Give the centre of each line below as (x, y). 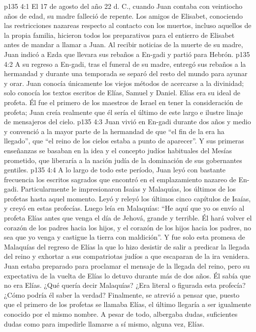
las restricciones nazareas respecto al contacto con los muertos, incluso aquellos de (128, 25)
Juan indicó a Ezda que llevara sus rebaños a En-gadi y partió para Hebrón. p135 (127, 54)
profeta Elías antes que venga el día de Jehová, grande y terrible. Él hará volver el (128, 218)
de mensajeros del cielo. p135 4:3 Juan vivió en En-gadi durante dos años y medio (128, 122)
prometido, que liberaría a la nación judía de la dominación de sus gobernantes (123, 160)
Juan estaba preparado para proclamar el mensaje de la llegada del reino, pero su (127, 266)
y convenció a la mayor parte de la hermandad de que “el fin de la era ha (114, 131)
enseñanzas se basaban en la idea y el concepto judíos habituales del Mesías (118, 150)
